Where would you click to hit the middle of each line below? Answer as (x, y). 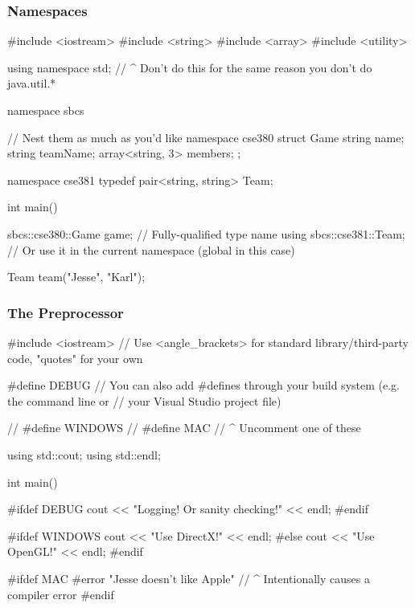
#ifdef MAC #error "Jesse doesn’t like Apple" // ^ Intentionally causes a (189, 578)
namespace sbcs (46, 110)
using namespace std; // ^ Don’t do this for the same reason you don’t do (190, 67)
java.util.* (32, 83)
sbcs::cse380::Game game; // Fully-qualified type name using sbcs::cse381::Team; (206, 233)
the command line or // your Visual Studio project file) (144, 400)
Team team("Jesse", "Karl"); (76, 277)
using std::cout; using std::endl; (84, 454)
